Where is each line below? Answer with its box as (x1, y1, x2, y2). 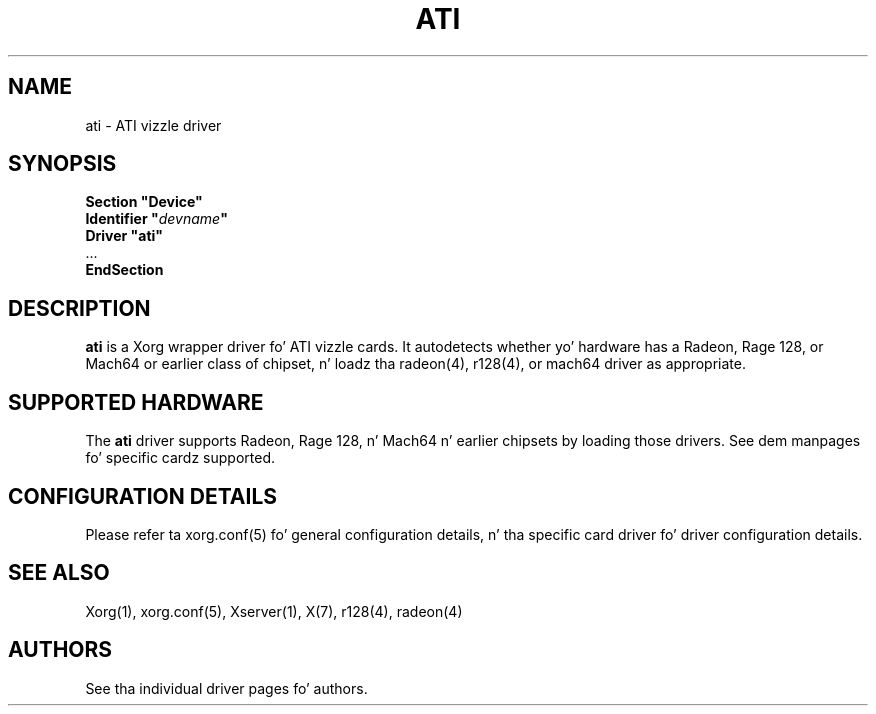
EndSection (85, 261, 164, 279)
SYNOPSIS (8, 151, 117, 177)
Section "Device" (85, 193, 203, 211)
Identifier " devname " (85, 210, 228, 228)
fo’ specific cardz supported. (85, 449, 276, 467)
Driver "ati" (85, 227, 164, 245)
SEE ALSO (8, 560, 110, 586)
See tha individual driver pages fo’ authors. (85, 679, 368, 697)
